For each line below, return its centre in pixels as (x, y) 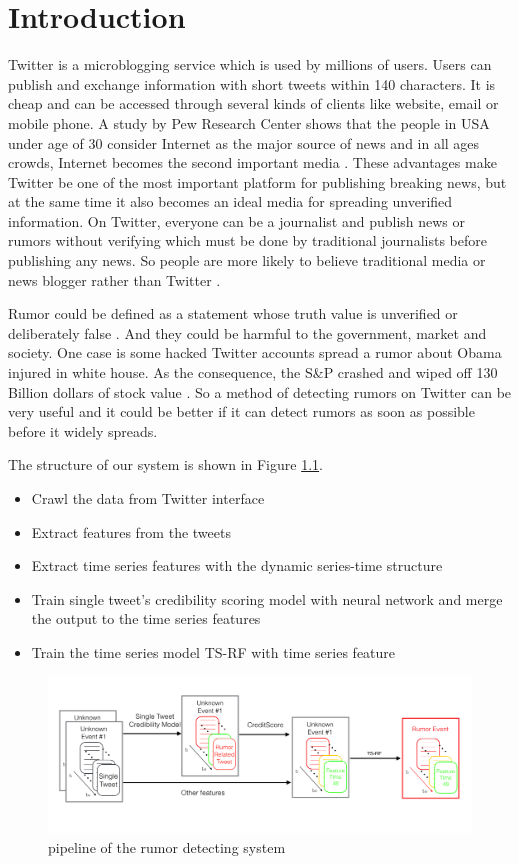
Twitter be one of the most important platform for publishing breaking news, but (257, 181)
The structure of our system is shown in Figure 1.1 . (165, 464)
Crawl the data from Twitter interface (148, 498)
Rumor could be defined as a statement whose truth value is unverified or (233, 313)
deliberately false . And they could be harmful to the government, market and (247, 332)
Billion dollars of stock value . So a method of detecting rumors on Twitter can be (260, 391)
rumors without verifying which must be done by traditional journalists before (247, 240)
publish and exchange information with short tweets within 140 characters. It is (252, 83)
